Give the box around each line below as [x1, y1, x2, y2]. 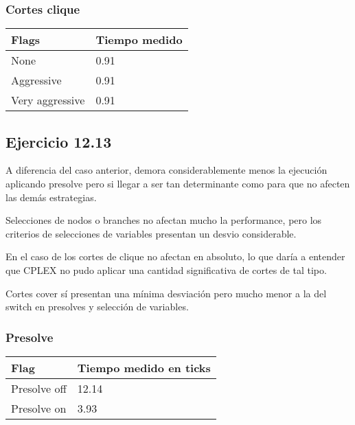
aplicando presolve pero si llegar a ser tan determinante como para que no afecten [5, 176, 350, 191]
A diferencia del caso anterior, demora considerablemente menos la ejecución [5, 163, 328, 177]
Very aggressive [11, 92, 85, 108]
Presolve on [11, 400, 67, 416]
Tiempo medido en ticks [77, 359, 211, 376]
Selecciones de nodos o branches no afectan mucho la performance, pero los [5, 213, 322, 227]
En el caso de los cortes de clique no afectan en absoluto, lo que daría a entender [5, 249, 345, 264]
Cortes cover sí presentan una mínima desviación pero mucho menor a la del [5, 286, 327, 300]
